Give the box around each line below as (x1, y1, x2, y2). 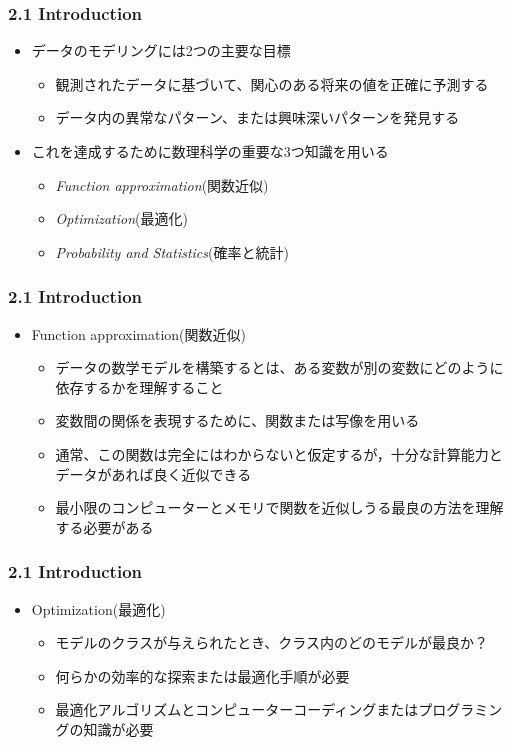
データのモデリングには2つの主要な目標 (31, 40, 291, 61)
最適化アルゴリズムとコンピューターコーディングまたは (55, 699, 419, 720)
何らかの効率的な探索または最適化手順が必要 (55, 665, 350, 686)
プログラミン (418, 699, 503, 720)
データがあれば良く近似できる (55, 463, 252, 484)
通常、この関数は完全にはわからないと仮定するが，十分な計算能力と (55, 443, 503, 464)
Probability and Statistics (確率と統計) (55, 241, 289, 262)
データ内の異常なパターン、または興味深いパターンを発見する (55, 107, 460, 128)
